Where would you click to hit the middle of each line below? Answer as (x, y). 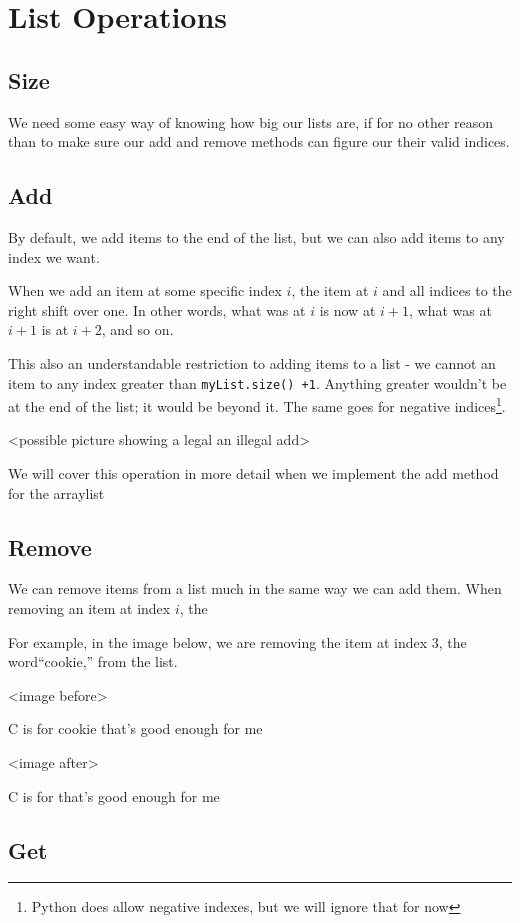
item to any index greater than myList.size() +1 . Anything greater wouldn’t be (257, 382)
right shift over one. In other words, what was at (157, 309)
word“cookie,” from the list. (93, 661)
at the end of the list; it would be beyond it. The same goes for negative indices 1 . (257, 404)
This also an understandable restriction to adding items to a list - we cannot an (252, 362)
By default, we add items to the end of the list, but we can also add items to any (256, 236)
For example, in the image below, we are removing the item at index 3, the (237, 641)
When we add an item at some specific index (145, 290)
